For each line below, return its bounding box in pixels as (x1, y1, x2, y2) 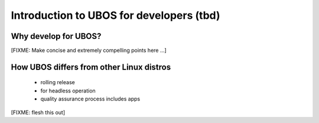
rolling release (40, 79, 75, 86)
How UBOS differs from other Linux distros (11, 62, 171, 72)
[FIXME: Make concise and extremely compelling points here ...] (11, 47, 167, 54)
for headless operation (40, 87, 96, 94)
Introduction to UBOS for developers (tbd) (11, 9, 220, 22)
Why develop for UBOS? (11, 31, 102, 41)
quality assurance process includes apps (40, 95, 141, 102)
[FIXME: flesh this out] (11, 109, 65, 116)
